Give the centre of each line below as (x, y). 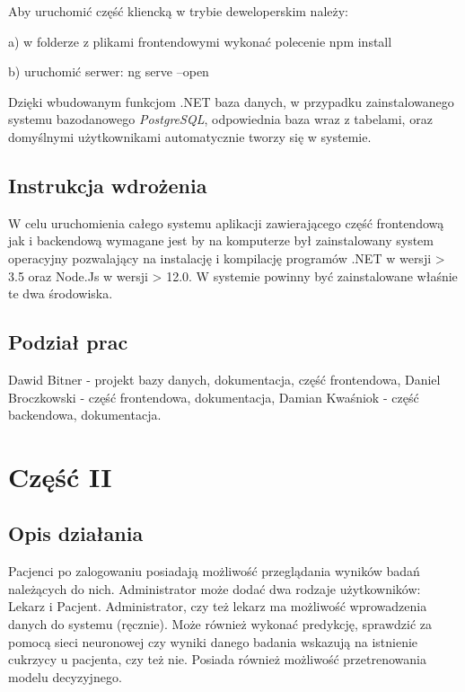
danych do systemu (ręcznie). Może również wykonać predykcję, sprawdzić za (220, 624)
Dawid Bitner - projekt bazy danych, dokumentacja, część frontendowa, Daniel (224, 379)
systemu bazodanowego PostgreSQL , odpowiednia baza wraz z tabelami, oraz (220, 119)
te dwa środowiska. (61, 293)
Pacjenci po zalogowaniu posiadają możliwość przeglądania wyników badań (214, 571)
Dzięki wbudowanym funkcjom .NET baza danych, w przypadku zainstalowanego (231, 101)
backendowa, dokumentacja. (85, 415)
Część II (60, 476)
